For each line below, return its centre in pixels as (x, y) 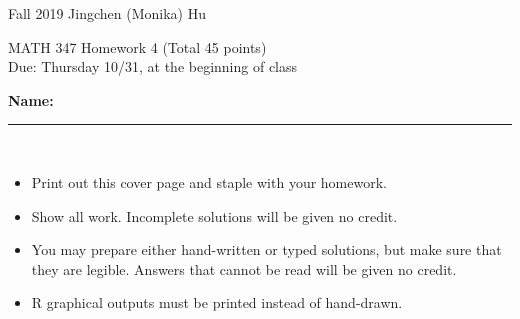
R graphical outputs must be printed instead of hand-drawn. (217, 302)
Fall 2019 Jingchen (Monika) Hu (107, 13)
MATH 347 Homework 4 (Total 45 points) (137, 46)
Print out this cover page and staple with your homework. (209, 181)
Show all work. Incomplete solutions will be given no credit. (214, 215)
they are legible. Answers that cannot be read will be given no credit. (244, 268)
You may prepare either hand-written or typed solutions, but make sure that (266, 249)
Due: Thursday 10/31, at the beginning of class (153, 66)
